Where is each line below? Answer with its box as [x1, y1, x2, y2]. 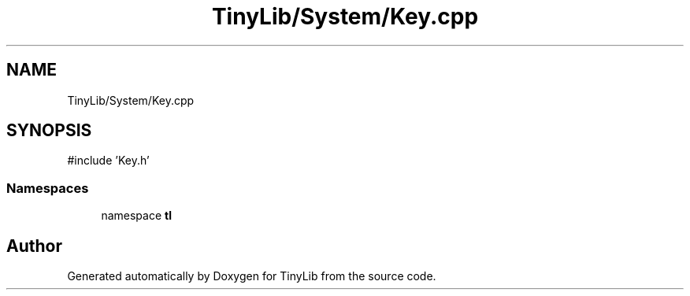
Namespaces [6, 179, 89, 196]
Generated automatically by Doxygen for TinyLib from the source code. [67, 269, 436, 283]
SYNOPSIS [6, 120, 92, 141]
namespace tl [101, 209, 172, 223]
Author [6, 235, 62, 256]
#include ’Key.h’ [67, 154, 150, 168]
